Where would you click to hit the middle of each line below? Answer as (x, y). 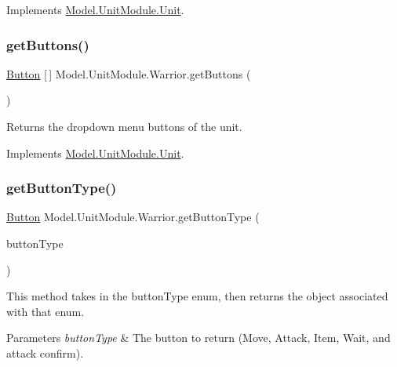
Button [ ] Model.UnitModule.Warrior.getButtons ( (129, 73)
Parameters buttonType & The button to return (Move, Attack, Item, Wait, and (198, 338)
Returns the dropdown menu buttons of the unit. (124, 126)
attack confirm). (45, 352)
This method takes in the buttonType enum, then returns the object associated (197, 296)
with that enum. (46, 311)
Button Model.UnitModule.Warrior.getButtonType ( (133, 217)
